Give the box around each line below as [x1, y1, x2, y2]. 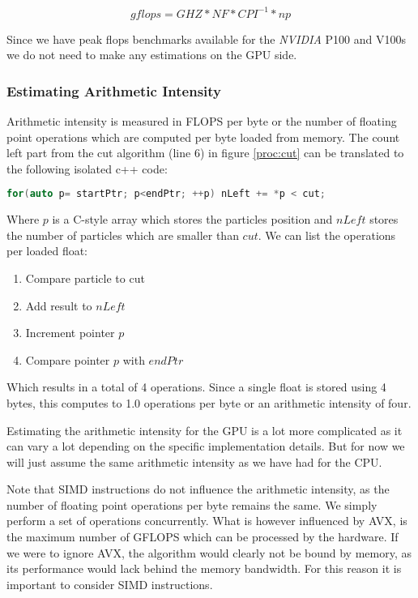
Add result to [25, 297, 92, 314]
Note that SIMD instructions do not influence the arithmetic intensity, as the [6, 481, 390, 498]
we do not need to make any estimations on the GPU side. [6, 46, 297, 63]
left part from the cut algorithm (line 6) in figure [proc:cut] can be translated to [6, 144, 404, 161]
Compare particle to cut [25, 269, 145, 286]
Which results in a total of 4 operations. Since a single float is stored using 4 [6, 378, 386, 395]
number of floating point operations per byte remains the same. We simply [6, 496, 377, 513]
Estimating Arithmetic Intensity [6, 80, 222, 100]
